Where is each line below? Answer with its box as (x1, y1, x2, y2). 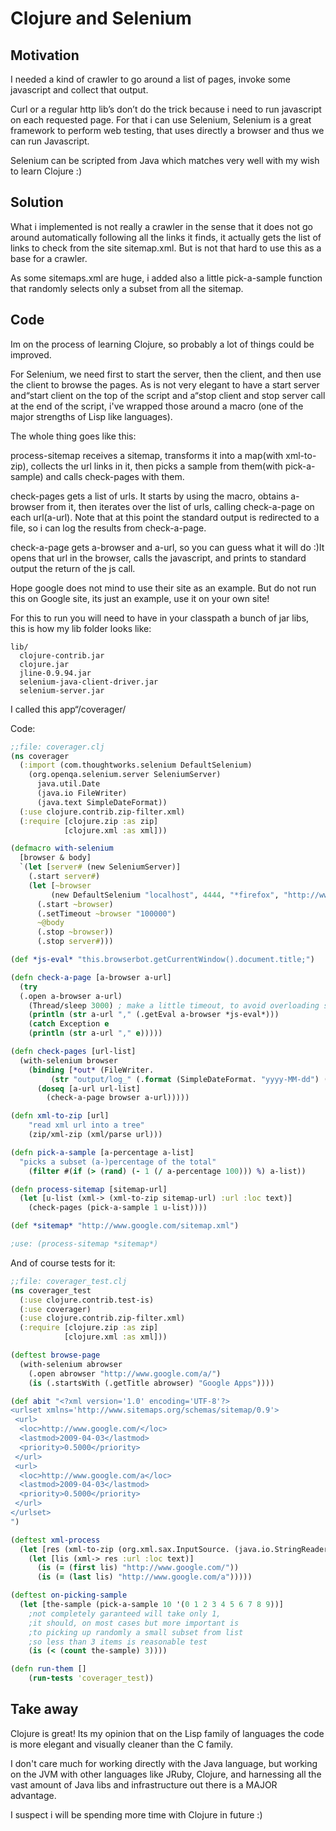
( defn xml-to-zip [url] (10, 1111, 110, 1121)
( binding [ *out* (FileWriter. (28, 1065, 155, 1075)
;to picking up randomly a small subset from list (28, 1627, 244, 1637)
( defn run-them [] (10, 1664, 87, 1674)
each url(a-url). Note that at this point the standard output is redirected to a (10, 511, 320, 523)
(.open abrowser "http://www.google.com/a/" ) (28, 1368, 222, 1379)
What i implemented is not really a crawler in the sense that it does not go (10, 220, 313, 232)
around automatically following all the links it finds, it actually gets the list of (10, 231, 322, 243)
